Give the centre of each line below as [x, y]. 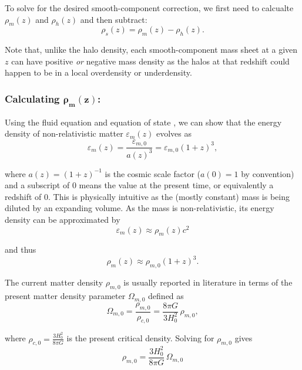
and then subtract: [114, 19]
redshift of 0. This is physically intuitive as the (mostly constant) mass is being [147, 196]
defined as [166, 296]
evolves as [174, 133]
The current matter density [54, 282]
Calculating [32, 98]
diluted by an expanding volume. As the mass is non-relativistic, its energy [140, 208]
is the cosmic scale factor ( [153, 173]
